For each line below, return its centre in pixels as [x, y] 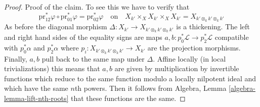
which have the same [36, 88]
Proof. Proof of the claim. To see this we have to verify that [97, 7]
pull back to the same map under [93, 58]
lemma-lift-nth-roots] [36, 98]
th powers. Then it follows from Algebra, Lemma [150, 88]
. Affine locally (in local [189, 58]
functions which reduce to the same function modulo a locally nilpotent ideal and [130, 78]
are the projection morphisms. [194, 48]
